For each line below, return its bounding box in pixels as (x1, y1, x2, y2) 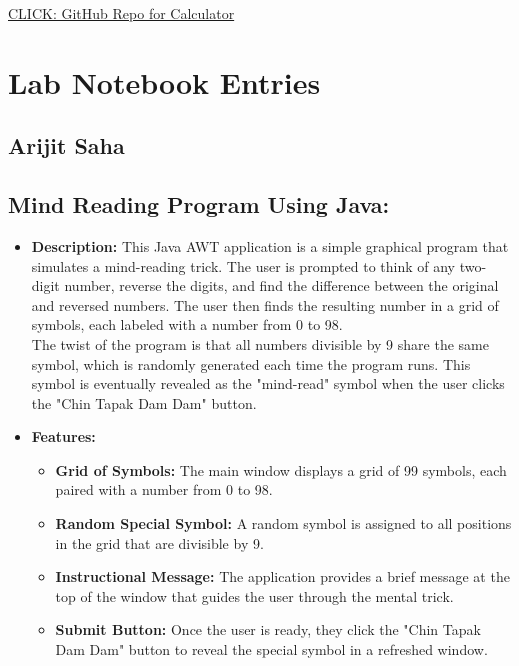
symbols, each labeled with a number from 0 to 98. (31, 314, 343, 335)
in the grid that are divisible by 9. (55, 532, 264, 553)
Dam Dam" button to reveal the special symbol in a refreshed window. (55, 639, 488, 660)
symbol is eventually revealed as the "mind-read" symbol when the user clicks (31, 373, 505, 394)
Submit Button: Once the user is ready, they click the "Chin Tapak (55, 619, 481, 640)
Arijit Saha (8, 130, 125, 161)
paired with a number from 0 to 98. (55, 479, 273, 500)
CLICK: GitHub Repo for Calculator (8, 3, 235, 23)
